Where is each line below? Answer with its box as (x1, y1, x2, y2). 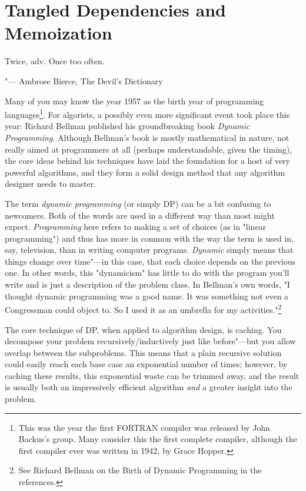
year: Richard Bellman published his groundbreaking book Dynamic (5, 120, 250, 132)
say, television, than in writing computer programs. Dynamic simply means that (5, 243, 294, 256)
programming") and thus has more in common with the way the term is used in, (5, 232, 294, 244)
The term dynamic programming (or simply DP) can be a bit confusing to (5, 197, 271, 209)
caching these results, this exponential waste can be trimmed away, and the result (5, 369, 300, 381)
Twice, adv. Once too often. (5, 55, 105, 67)
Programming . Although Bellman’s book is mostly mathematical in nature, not (5, 131, 290, 143)
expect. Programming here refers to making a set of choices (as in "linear (5, 220, 267, 233)
